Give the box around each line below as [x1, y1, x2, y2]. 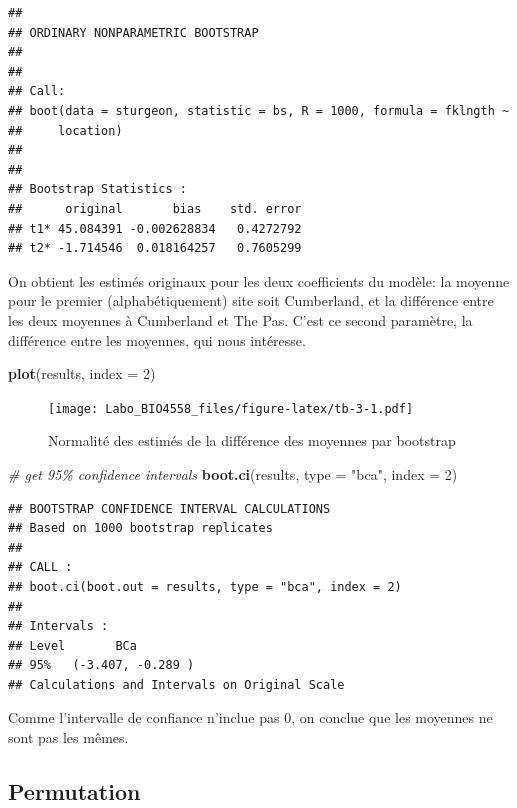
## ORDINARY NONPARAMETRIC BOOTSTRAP [8, 25, 259, 40]
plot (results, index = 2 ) [8, 363, 156, 384]
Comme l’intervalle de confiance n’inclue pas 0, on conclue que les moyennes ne [8, 707, 493, 728]
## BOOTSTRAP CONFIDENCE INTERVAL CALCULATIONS [8, 501, 331, 516]
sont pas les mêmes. [8, 727, 129, 748]
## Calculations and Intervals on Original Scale [8, 677, 345, 692]
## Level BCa [8, 638, 137, 653]
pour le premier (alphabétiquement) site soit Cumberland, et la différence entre [8, 290, 494, 311]
